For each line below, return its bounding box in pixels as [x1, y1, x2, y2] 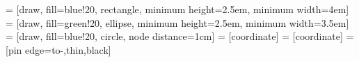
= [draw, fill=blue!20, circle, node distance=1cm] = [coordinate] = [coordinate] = [6, 29, 354, 43]
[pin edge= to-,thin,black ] [6, 42, 111, 56]
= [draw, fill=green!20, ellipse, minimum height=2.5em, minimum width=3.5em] [6, 15, 349, 30]
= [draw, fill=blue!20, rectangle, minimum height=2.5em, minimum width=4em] [6, 2, 349, 16]
